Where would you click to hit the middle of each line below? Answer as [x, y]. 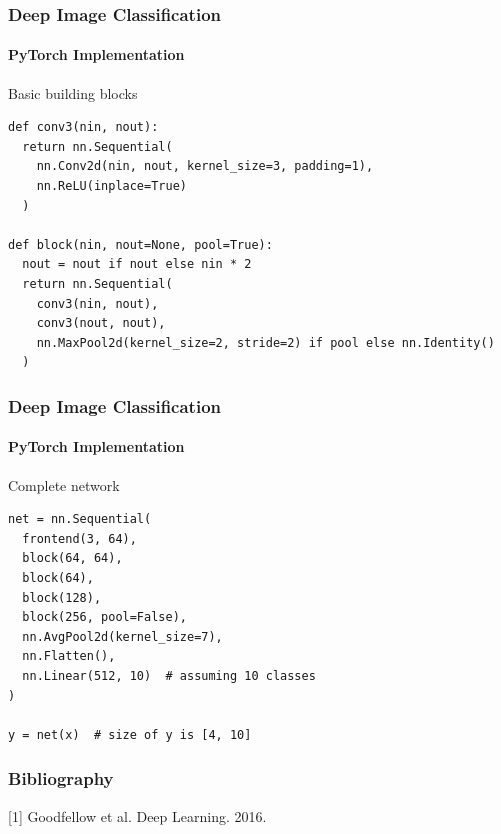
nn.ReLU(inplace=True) [111, 186]
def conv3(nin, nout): [83, 127]
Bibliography [61, 778]
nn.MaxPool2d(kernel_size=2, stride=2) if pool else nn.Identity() [265, 342]
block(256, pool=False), [104, 617]
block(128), [62, 597]
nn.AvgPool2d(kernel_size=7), [122, 636]
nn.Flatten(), [69, 656]
